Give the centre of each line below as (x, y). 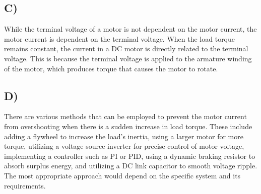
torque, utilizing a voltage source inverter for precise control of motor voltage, (124, 146)
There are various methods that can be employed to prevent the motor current (125, 116)
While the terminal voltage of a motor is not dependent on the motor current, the (130, 29)
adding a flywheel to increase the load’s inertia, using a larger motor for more (124, 136)
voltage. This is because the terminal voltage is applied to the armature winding (128, 58)
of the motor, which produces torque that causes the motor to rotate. (111, 68)
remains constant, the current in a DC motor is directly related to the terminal (126, 48)
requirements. (25, 185)
